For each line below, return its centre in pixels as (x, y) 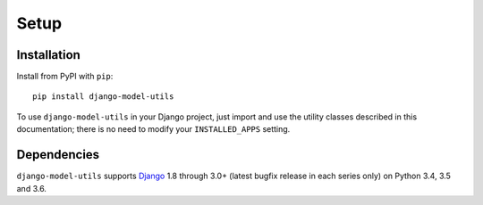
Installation (48, 55)
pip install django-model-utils (103, 97)
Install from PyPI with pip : (65, 77)
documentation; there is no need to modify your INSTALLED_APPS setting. (153, 129)
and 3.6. (31, 188)
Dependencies (58, 155)
